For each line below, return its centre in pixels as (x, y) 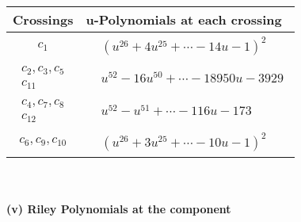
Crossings (43, 19)
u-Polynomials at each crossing (184, 19)
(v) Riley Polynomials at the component (119, 209)
